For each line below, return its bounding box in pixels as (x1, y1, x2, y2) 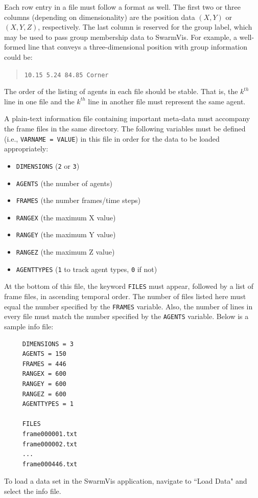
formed (4, 41, 26, 52)
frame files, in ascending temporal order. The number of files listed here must (4, 291, 246, 302)
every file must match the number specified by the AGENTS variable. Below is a (4, 311, 249, 322)
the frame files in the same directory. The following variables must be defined (4, 123, 246, 133)
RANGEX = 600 (22, 370, 66, 378)
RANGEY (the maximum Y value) (16, 229, 116, 240)
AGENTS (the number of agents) (16, 177, 112, 188)
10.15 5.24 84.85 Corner (24, 71, 109, 79)
